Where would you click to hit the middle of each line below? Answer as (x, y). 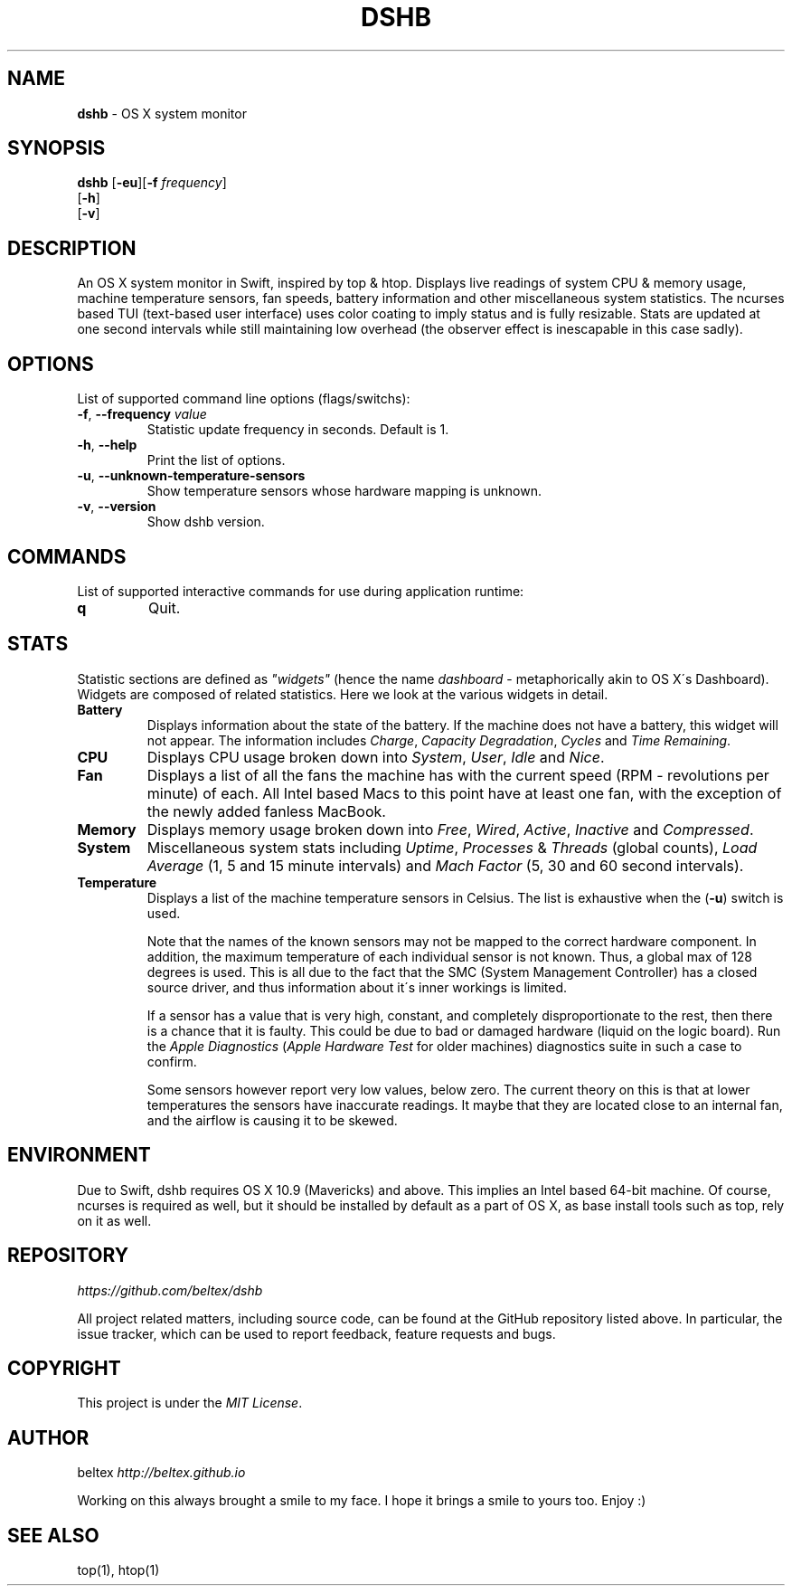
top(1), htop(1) (118, 1570)
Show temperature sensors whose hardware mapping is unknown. (344, 491)
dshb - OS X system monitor (162, 113)
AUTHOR (48, 1437)
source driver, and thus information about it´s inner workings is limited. (357, 987)
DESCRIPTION (72, 248)
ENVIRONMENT (79, 1155)
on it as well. (114, 1220)
